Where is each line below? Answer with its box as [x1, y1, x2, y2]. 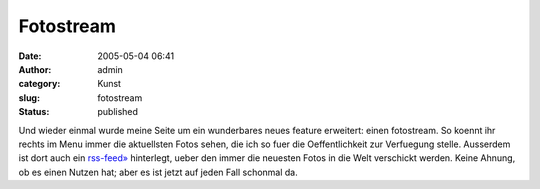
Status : [18, 106, 50, 118]
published [97, 106, 139, 118]
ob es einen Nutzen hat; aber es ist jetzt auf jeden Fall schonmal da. [18, 166, 299, 178]
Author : [18, 63, 52, 75]
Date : [18, 50, 42, 62]
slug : [18, 91, 40, 104]
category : [18, 78, 61, 90]
